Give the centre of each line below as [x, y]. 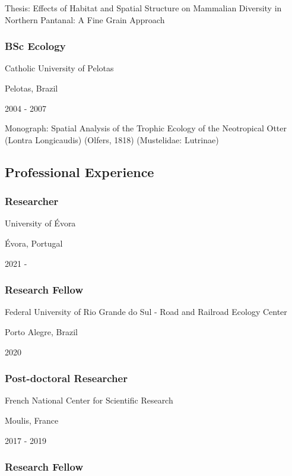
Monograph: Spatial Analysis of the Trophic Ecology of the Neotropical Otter [146, 128]
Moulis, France [32, 420]
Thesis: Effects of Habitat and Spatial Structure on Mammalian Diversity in [143, 8]
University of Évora [40, 223]
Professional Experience [80, 171]
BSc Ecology [35, 46]
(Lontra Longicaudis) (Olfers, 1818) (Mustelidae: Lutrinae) [112, 139]
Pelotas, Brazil [31, 88]
